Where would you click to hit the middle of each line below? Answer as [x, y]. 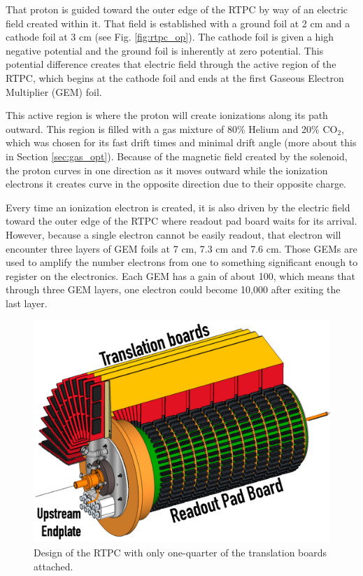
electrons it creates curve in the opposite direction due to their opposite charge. [176, 184]
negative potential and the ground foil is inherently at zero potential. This [165, 50]
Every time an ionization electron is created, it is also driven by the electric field [178, 207]
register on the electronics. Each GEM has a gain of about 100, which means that [180, 275]
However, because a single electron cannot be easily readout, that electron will [173, 234]
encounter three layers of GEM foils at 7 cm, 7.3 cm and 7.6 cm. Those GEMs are [181, 248]
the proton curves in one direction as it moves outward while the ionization [167, 170]
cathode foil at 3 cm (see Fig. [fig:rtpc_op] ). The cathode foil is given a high [170, 37]
